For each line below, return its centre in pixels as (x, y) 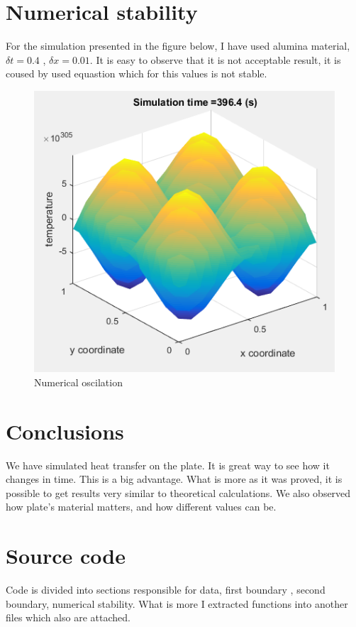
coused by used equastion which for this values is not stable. (137, 73)
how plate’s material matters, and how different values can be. (141, 507)
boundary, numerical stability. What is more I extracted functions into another (177, 603)
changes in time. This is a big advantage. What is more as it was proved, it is (174, 479)
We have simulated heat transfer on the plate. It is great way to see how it (168, 465)
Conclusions (65, 431)
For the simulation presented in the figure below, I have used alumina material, (178, 46)
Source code (66, 556)
